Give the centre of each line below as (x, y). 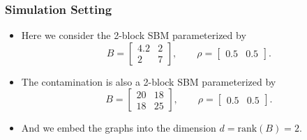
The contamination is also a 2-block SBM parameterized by (149, 81)
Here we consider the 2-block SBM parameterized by (134, 35)
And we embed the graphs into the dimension (119, 128)
